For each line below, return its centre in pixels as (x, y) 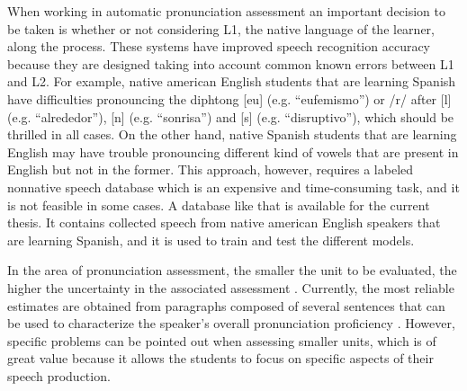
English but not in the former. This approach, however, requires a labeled (211, 169)
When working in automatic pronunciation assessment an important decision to (227, 11)
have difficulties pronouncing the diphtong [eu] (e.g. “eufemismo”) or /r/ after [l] (229, 98)
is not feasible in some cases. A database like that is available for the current (219, 204)
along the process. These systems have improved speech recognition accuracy (219, 46)
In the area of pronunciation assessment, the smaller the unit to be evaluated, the (232, 270)
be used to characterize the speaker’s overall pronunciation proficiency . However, (231, 323)
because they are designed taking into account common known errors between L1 (231, 63)
